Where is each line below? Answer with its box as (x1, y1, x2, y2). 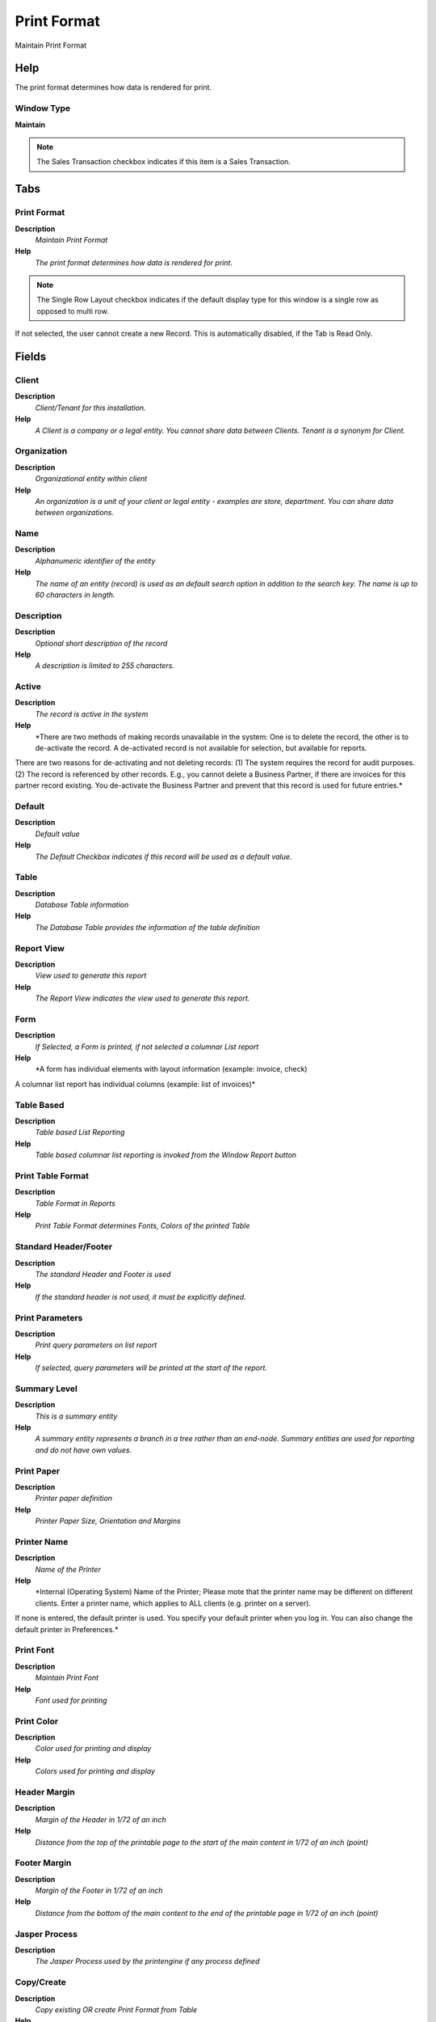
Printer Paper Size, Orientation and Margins (35, 1516, 181, 1526)
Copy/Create (15, 1977, 66, 1988)
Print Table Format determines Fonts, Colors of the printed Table (35, 1221, 250, 1231)
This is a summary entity (35, 1411, 118, 1421)
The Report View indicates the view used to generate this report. (35, 993, 250, 1003)
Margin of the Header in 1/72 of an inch (35, 1814, 166, 1824)
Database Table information (35, 900, 129, 910)
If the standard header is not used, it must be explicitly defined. (35, 1292, 246, 1301)
